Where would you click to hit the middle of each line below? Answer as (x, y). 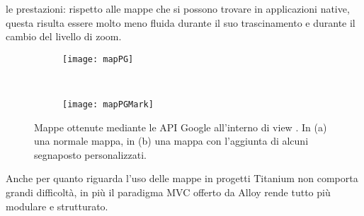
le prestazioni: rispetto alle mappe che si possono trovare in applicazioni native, (178, 8)
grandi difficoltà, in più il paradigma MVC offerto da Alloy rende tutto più (168, 192)
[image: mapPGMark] (108, 105)
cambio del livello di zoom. (64, 36)
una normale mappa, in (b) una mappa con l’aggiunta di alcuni (171, 141)
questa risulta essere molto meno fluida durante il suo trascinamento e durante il (181, 22)
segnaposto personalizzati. (90, 154)
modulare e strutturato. (57, 206)
